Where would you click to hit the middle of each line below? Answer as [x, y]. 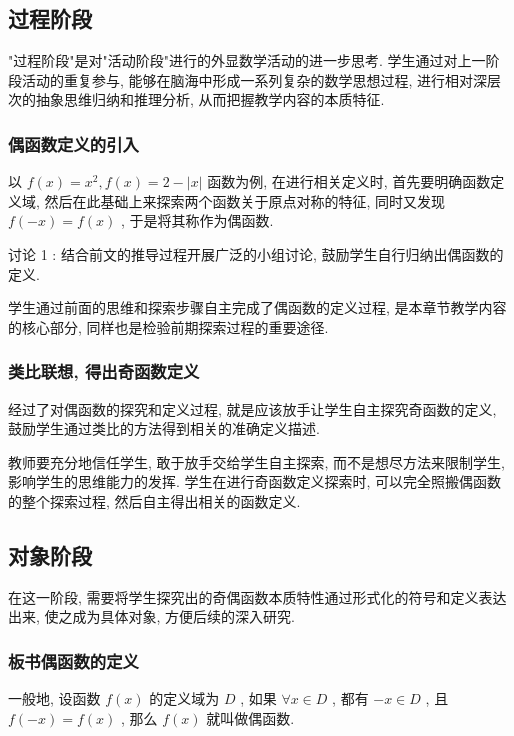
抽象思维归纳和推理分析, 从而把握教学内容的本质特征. [210, 99]
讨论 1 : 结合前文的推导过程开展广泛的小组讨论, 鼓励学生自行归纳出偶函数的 [256, 253]
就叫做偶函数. [250, 717]
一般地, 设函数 [54, 698]
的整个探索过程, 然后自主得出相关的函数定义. [154, 500]
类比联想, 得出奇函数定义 [104, 371]
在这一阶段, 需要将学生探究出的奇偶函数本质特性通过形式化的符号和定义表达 [257, 596]
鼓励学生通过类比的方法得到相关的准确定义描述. [164, 428]
